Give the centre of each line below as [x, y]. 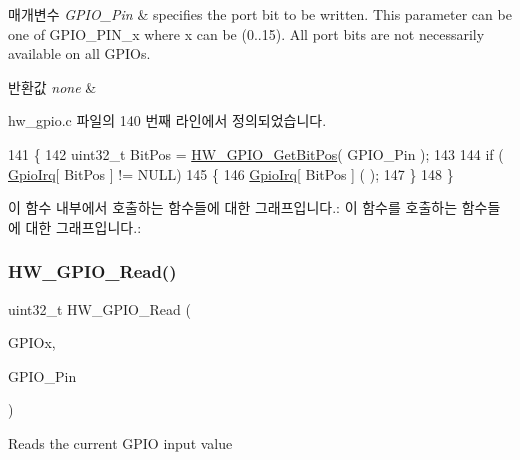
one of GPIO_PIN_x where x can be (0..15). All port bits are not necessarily [246, 33]
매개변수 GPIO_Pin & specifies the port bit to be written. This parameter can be [260, 14]
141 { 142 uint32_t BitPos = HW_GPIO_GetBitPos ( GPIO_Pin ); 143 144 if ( [256, 153]
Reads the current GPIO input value [120, 442]
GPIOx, [32, 342]
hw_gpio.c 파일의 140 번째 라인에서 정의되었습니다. [167, 120]
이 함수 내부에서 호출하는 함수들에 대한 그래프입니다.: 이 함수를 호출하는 [233, 207]
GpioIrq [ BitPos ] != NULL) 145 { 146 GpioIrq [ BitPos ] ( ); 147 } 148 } [231, 173]
